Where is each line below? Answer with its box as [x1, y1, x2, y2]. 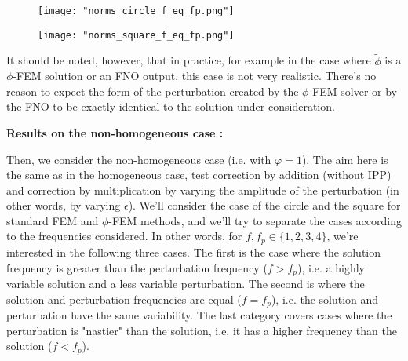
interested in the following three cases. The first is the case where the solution [6, 243, 381, 260]
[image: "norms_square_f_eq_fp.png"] [38, 29, 235, 41]
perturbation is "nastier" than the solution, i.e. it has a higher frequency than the [6, 322, 397, 338]
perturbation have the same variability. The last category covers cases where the [6, 307, 392, 323]
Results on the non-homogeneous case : [6, 124, 224, 140]
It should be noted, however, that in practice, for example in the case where [6, 52, 371, 68]
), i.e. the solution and [271, 290, 379, 307]
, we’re [326, 228, 359, 244]
